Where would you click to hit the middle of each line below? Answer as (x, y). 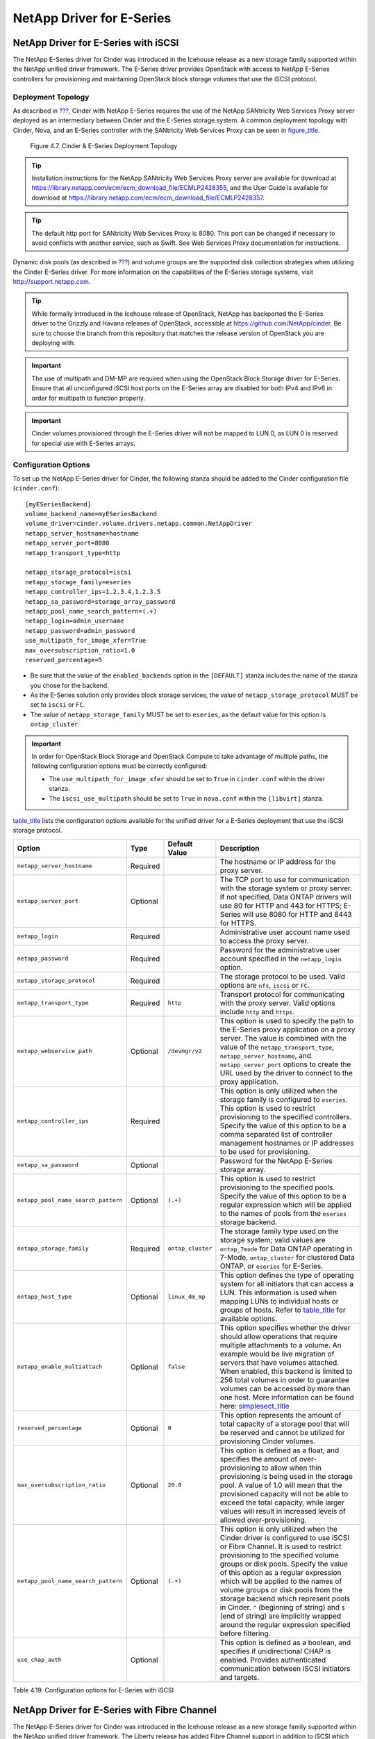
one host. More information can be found (287, 1397)
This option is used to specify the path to (287, 1020)
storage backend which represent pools (285, 1598)
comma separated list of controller (276, 1134)
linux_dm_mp (186, 1297)
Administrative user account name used (285, 932)
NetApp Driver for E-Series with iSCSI (96, 43)
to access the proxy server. (264, 940)
